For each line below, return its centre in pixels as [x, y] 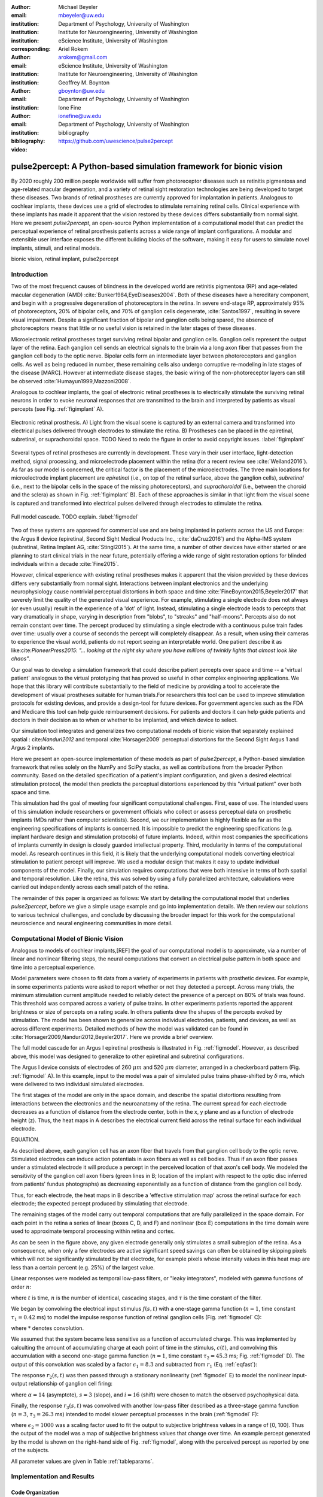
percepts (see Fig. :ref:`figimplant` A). [57, 409]
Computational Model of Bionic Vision [67, 938]
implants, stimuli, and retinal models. [56, 248]
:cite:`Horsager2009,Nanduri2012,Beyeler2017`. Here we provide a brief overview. [112, 1037]
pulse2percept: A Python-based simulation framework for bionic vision [147, 167]
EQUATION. [25, 1140]
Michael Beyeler [78, 7]
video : [19, 149]
